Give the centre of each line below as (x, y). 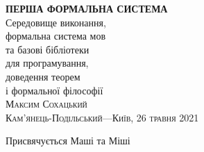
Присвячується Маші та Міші (68, 141)
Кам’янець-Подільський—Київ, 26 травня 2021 (102, 117)
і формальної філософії (54, 90)
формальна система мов (56, 36)
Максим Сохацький (46, 104)
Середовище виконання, (56, 22)
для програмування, (47, 63)
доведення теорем (43, 76)
